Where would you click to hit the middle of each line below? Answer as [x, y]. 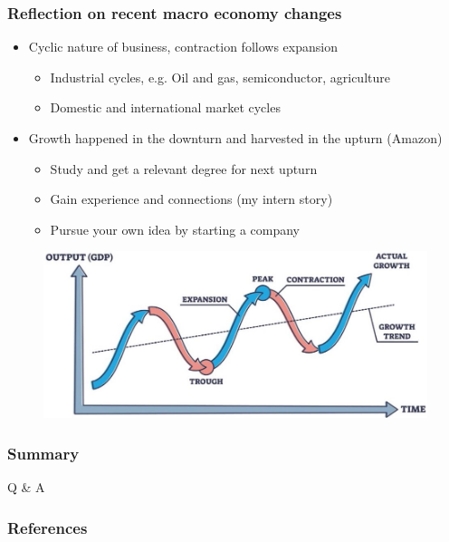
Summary [43, 453]
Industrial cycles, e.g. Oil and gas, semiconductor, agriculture [220, 77]
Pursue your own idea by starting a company [175, 229]
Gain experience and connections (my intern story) [191, 199]
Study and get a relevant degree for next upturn [184, 168]
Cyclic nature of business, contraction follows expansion [183, 47]
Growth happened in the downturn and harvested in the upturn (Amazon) [235, 138]
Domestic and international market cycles [165, 107]
